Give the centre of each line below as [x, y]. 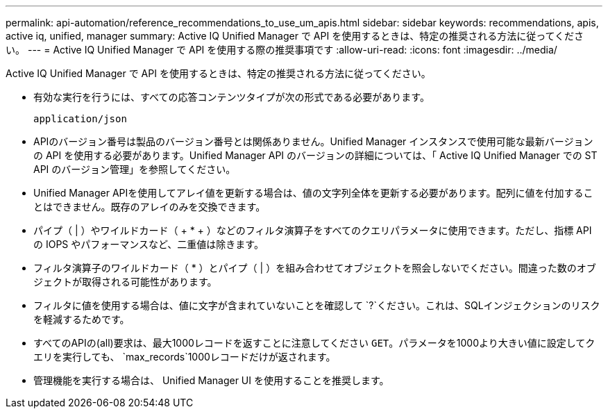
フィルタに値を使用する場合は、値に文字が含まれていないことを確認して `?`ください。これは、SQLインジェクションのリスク [317, 305]
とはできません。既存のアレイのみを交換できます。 [150, 207]
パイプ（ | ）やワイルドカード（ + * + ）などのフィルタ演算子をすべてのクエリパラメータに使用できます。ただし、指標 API [313, 230]
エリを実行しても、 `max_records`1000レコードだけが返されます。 [185, 357]
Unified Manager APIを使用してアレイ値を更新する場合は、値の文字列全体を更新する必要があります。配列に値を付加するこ [313, 193]
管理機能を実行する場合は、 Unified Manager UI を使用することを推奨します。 [211, 380]
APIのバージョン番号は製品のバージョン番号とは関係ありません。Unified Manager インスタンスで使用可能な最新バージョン [313, 141]
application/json [80, 119]
